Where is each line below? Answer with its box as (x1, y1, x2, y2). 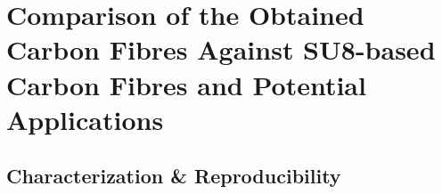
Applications (6, 101, 164, 137)
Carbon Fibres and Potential (6, 66, 366, 102)
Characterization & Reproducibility (6, 162, 341, 190)
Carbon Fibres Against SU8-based (6, 31, 436, 68)
